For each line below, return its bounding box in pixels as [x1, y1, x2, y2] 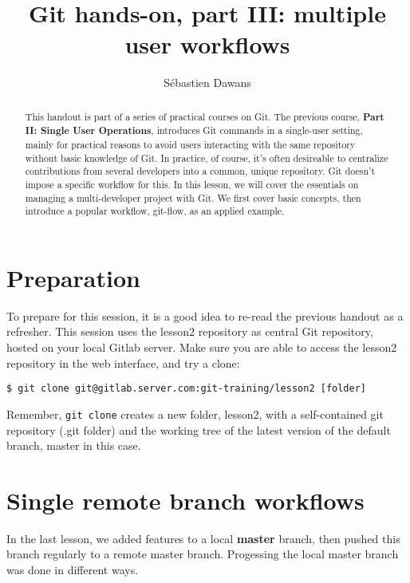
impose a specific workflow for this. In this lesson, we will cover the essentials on [25, 177, 359, 191]
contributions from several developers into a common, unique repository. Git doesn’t [25, 164, 376, 178]
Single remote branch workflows [6, 483, 365, 516]
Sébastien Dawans [164, 74, 251, 91]
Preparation [6, 261, 140, 293]
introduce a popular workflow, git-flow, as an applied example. [25, 204, 285, 218]
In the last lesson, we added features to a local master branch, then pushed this [6, 530, 400, 546]
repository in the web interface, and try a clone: [6, 354, 240, 371]
